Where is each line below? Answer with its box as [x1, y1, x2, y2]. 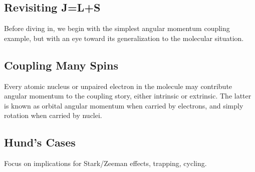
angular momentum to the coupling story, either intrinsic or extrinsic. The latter [4, 90, 251, 101]
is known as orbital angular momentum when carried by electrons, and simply [4, 100, 243, 110]
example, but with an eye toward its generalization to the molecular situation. [4, 32, 244, 43]
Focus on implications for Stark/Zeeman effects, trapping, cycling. [4, 158, 207, 168]
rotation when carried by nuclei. [4, 110, 102, 120]
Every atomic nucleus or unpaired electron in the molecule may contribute [4, 80, 232, 91]
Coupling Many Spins [4, 57, 118, 72]
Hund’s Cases [4, 134, 76, 150]
